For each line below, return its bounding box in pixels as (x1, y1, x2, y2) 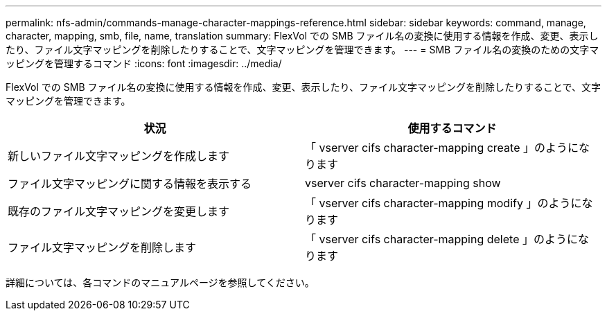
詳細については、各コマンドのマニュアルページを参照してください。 (6, 276, 315, 288)
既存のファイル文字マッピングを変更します (8, 204, 230, 218)
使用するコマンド (407, 121, 497, 135)
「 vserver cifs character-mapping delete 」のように (305, 232, 578, 246)
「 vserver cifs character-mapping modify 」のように (305, 196, 582, 210)
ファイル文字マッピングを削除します (8, 240, 197, 254)
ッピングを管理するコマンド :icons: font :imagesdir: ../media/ (6, 58, 282, 69)
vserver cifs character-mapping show (305, 176, 501, 190)
